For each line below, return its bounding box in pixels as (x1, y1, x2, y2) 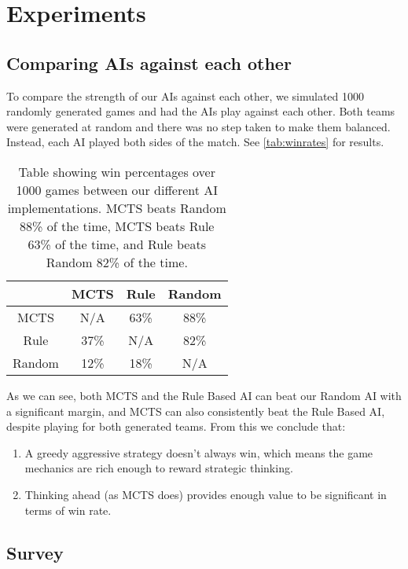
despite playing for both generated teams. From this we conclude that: (6, 418, 346, 435)
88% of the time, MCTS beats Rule (20, 216, 215, 235)
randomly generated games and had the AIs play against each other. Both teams (6, 103, 395, 119)
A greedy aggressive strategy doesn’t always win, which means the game (24, 444, 373, 461)
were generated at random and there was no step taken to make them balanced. (6, 118, 391, 134)
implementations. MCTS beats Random (7, 198, 226, 217)
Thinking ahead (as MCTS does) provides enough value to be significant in (24, 486, 387, 502)
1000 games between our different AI (16, 180, 219, 199)
